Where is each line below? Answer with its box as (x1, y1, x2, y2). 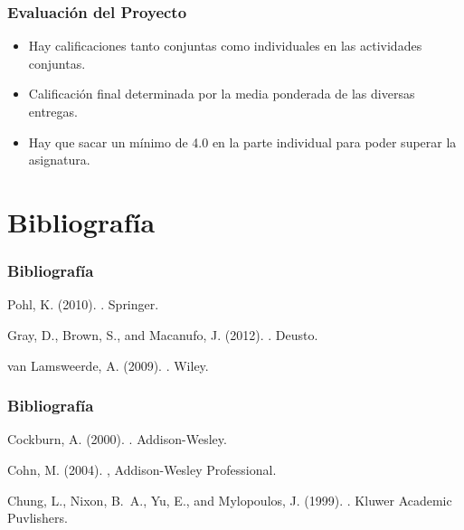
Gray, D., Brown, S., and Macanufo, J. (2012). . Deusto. (7, 325, 318, 344)
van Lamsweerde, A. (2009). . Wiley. (7, 355, 209, 374)
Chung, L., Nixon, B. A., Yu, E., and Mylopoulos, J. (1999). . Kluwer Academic (7, 490, 452, 509)
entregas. (28, 102, 78, 120)
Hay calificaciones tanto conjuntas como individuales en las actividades (28, 36, 422, 55)
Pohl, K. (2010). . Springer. (7, 295, 159, 314)
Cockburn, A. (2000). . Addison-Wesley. (7, 430, 227, 449)
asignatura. (28, 150, 90, 169)
